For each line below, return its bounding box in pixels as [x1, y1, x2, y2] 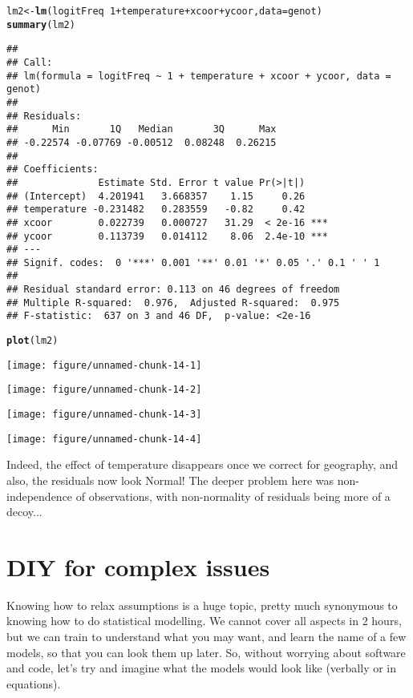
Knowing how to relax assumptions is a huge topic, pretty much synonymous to [6, 596, 398, 613]
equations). [6, 675, 61, 692]
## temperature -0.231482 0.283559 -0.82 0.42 [6, 204, 306, 216]
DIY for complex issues [6, 550, 270, 583]
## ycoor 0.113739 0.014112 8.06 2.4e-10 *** [6, 230, 328, 242]
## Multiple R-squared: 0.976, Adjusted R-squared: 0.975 [6, 297, 340, 309]
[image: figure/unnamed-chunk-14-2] [6, 384, 202, 396]
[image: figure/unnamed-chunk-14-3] [6, 409, 202, 421]
